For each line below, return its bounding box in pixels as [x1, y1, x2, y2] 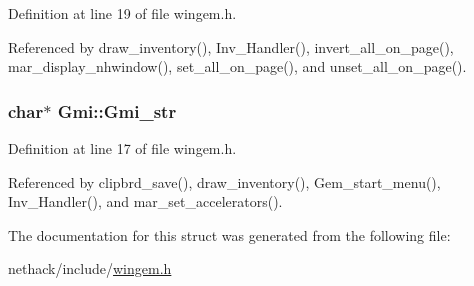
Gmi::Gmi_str [57, 98, 177, 123]
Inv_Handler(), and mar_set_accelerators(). [8, 191, 283, 212]
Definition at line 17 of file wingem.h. [8, 138, 237, 158]
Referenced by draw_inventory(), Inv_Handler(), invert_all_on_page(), [8, 36, 454, 57]
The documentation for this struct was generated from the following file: [8, 224, 451, 245]
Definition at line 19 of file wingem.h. [8, 3, 237, 23]
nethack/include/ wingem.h [8, 258, 172, 279]
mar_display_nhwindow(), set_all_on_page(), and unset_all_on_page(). [8, 56, 467, 77]
